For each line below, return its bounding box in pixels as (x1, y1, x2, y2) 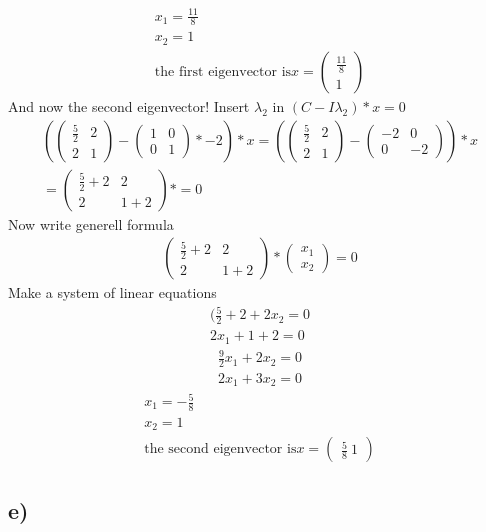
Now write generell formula (8, 213, 174, 234)
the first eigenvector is (154, 64, 292, 79)
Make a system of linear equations (8, 282, 217, 303)
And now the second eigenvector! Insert (8, 95, 250, 116)
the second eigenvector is (144, 442, 297, 457)
